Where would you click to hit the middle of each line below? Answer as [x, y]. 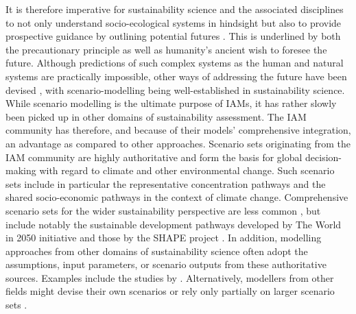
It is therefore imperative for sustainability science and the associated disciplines [175, 9]
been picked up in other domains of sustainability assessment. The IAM [156, 116]
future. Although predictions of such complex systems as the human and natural [175, 63]
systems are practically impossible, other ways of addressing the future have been [176, 76]
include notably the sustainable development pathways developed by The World [174, 224]
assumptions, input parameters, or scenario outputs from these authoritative [166, 264]
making [21, 170]
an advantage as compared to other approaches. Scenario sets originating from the [178, 143]
